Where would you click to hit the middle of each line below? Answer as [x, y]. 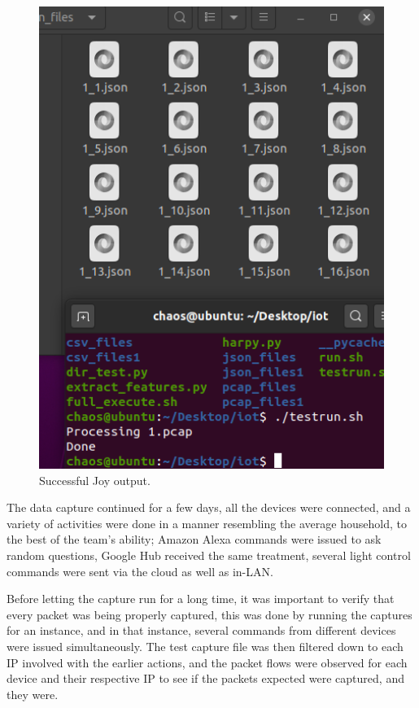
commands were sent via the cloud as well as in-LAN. [140, 571]
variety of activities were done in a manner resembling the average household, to [207, 523]
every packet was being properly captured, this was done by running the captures [209, 614]
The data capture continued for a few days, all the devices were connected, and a [209, 507]
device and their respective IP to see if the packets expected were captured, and [205, 678]
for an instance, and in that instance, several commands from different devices [201, 630]
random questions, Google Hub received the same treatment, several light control [209, 555]
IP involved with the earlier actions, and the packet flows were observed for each [207, 662]
